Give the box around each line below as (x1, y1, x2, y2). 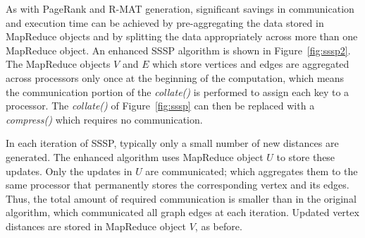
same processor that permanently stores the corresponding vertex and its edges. (6, 177, 349, 192)
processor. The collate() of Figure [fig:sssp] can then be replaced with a (6, 98, 315, 113)
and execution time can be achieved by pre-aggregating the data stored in (6, 15, 324, 30)
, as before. (194, 218, 242, 233)
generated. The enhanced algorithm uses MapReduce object (6, 149, 264, 164)
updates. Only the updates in (6, 163, 132, 178)
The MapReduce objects (6, 56, 111, 71)
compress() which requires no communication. (6, 112, 203, 126)
